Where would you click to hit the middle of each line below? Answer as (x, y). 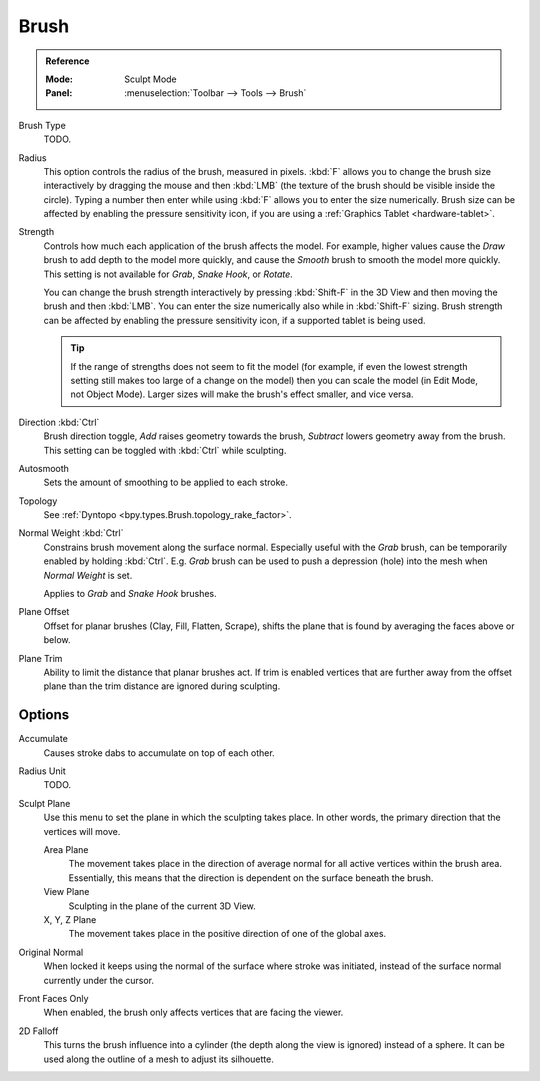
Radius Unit (42, 771)
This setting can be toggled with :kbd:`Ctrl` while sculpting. (165, 450)
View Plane (66, 892)
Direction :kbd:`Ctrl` (59, 422)
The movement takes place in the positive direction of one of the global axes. (227, 934)
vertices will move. (82, 831)
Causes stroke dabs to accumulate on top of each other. (159, 752)
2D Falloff (38, 1031)
